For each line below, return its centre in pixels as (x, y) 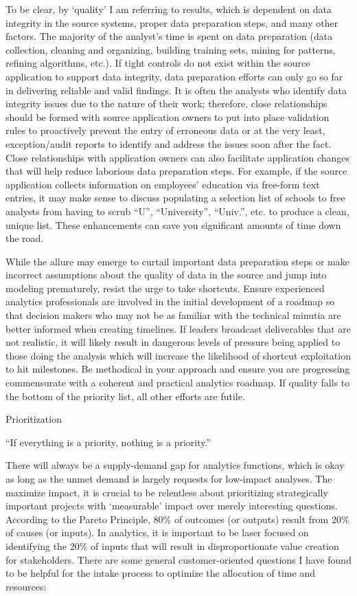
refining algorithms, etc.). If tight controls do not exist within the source (158, 63)
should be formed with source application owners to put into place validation (168, 117)
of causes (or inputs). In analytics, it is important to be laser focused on (157, 532)
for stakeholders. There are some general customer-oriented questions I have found (178, 559)
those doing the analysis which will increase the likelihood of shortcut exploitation (178, 355)
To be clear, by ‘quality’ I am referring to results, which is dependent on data (169, 9)
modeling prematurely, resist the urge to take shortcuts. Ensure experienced (165, 288)
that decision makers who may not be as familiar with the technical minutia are (173, 315)
